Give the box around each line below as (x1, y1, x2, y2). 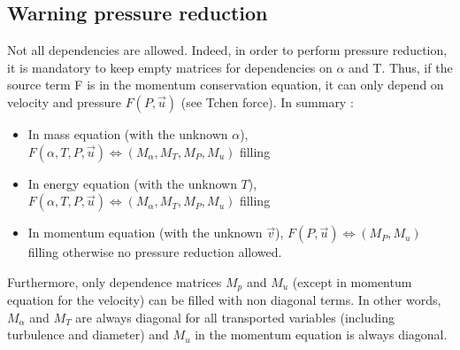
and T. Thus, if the (349, 58, 453, 76)
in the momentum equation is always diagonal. (195, 325, 448, 344)
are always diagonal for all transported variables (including (75, 307, 395, 326)
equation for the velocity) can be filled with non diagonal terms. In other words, (7, 291, 441, 309)
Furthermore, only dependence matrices (7, 272, 222, 291)
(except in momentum (292, 272, 412, 291)
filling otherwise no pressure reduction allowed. (27, 243, 282, 261)
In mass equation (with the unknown (27, 124, 228, 143)
